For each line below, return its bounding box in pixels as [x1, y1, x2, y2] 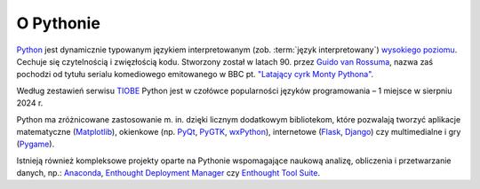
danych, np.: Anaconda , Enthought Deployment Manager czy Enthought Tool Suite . [16, 168, 321, 178]
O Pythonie [16, 13, 101, 33]
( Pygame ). [16, 138, 55, 150]
